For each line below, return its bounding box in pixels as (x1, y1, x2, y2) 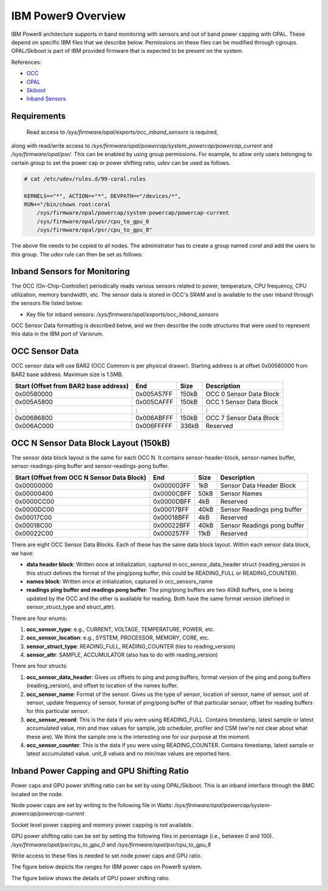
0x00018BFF (152, 514, 190, 522)
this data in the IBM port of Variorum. (11, 330, 104, 337)
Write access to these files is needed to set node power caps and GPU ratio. (11, 852, 202, 859)
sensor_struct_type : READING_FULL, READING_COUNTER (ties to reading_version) (26, 642, 236, 650)
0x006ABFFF (135, 414, 173, 422)
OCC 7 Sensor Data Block (205, 414, 279, 422)
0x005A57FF (135, 390, 173, 398)
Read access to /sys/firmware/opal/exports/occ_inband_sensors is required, (26, 128, 219, 136)
